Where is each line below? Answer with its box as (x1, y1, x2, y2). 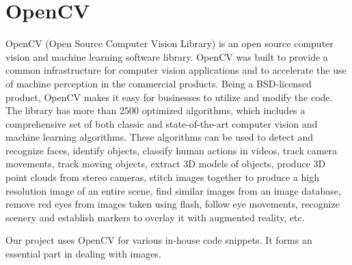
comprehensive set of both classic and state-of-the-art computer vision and (5, 116, 318, 130)
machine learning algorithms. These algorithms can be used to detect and (5, 130, 313, 144)
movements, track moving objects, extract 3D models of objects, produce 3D (5, 156, 326, 171)
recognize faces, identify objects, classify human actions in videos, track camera (5, 143, 338, 157)
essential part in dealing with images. (5, 247, 161, 261)
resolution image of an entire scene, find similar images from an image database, (5, 183, 341, 197)
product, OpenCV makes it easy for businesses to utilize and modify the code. (5, 89, 333, 104)
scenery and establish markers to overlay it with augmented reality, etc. (5, 210, 305, 224)
